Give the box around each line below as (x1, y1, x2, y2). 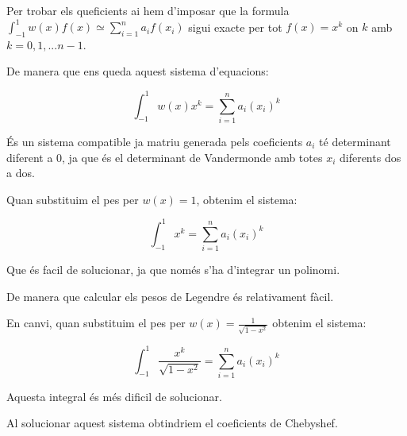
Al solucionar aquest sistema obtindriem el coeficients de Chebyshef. (6, 415, 338, 431)
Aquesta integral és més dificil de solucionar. (6, 388, 222, 404)
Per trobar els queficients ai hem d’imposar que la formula (6, 2, 290, 18)
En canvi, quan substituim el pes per (6, 314, 186, 331)
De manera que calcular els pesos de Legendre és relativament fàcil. (6, 287, 334, 304)
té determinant (319, 133, 391, 149)
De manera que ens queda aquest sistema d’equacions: (6, 63, 269, 79)
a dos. (6, 164, 35, 181)
